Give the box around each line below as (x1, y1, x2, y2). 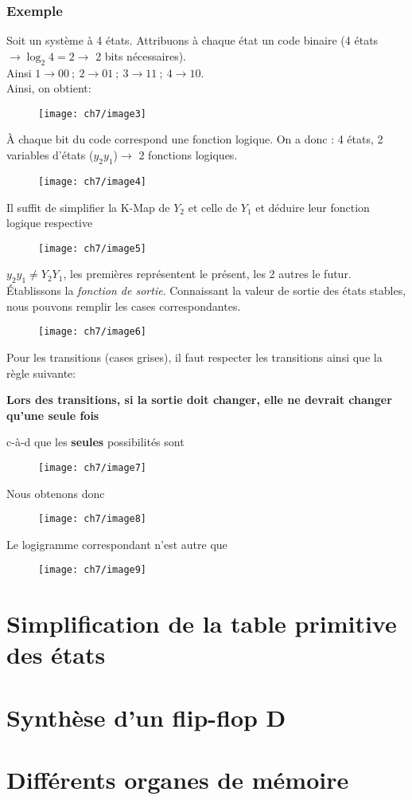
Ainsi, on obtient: (6, 80, 91, 96)
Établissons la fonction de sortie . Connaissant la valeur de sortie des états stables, (6, 282, 406, 299)
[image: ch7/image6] (38, 326, 147, 338)
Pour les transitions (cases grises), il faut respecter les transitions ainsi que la (6, 348, 383, 365)
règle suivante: (6, 364, 76, 381)
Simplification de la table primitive (6, 607, 397, 640)
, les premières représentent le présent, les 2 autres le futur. (63, 265, 352, 282)
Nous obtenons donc (6, 484, 105, 501)
